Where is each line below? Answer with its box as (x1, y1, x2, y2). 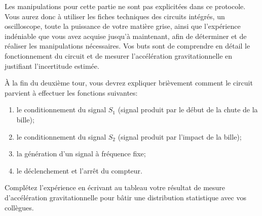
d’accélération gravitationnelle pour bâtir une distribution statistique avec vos (5, 192, 246, 202)
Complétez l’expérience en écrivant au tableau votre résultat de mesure (5, 182, 226, 193)
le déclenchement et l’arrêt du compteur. (16, 165, 143, 176)
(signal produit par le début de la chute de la (118, 104, 258, 115)
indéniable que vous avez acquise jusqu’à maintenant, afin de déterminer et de (5, 30, 247, 41)
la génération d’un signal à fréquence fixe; (16, 148, 146, 159)
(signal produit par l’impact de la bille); (118, 131, 242, 142)
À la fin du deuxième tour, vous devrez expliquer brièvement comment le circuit (5, 77, 253, 88)
